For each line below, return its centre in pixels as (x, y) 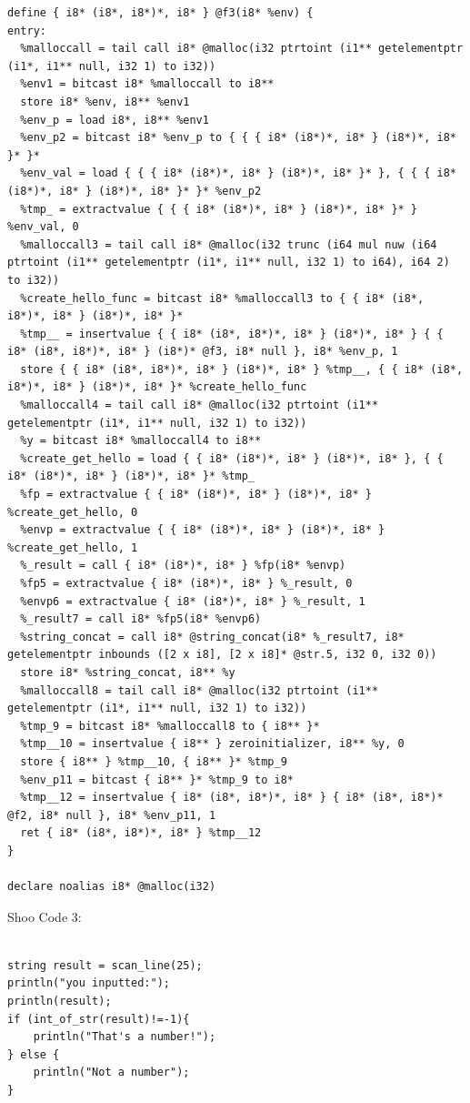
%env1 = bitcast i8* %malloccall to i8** (147, 84)
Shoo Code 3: (45, 916)
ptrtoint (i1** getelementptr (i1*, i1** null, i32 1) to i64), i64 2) (229, 263)
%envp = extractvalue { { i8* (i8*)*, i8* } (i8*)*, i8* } (203, 530)
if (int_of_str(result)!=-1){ (99, 1019)
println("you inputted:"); (89, 983)
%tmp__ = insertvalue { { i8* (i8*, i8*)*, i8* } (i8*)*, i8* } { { (232, 334)
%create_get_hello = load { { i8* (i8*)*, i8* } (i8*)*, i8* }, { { (232, 458)
